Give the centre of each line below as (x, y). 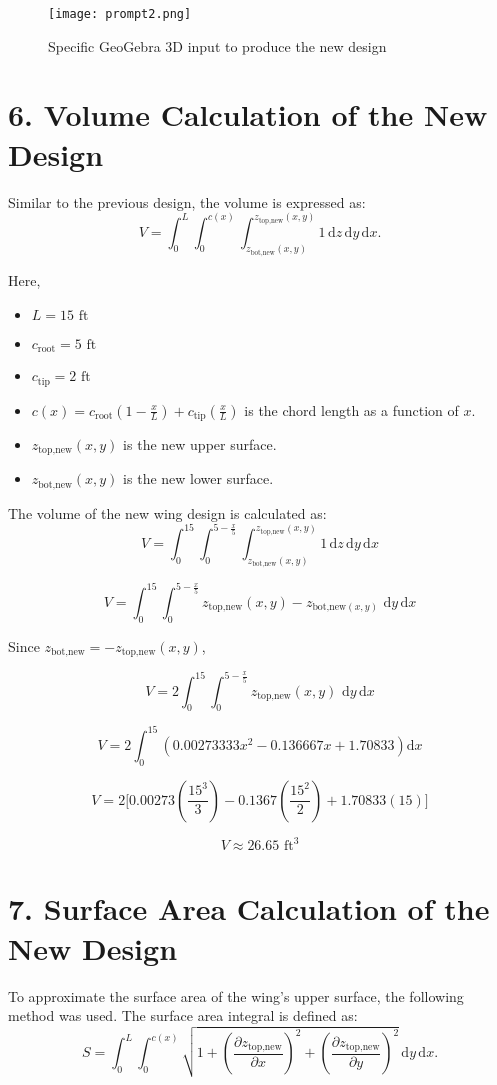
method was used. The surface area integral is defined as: (183, 1015)
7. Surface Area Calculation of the (249, 908)
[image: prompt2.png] (120, 14)
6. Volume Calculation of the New (248, 114)
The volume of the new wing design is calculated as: (167, 512)
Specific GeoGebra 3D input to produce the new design (217, 45)
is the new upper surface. (200, 443)
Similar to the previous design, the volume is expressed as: (187, 201)
